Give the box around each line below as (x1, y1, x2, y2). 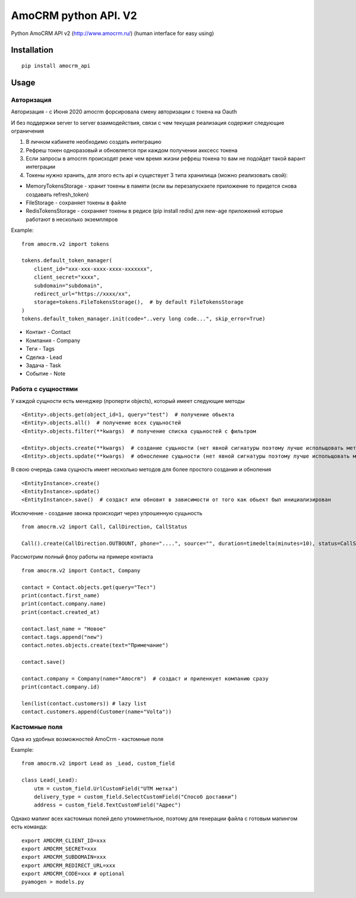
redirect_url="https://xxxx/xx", (33, 290, 132, 297)
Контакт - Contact (26, 329, 71, 336)
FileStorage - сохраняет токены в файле (26, 199, 127, 206)
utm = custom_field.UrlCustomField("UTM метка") (33, 785, 178, 792)
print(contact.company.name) (21, 600, 106, 607)
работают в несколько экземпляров (26, 216, 118, 223)
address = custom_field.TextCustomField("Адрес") (33, 802, 181, 808)
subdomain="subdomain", (33, 282, 103, 289)
